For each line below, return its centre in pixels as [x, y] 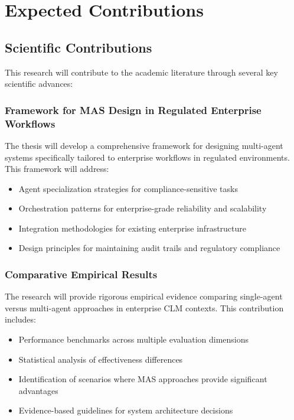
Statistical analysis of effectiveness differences [101, 359]
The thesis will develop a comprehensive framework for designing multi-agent [144, 145]
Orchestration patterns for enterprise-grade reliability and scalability [143, 208]
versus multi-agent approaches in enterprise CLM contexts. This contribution [144, 307]
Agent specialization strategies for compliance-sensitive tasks [128, 188]
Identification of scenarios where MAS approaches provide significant [143, 379]
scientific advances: [39, 84]
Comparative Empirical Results [81, 274]
